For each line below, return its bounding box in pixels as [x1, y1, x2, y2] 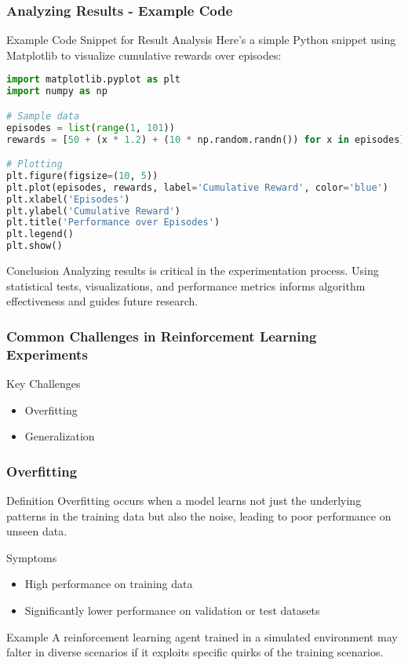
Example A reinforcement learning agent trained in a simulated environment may [6, 628, 398, 645]
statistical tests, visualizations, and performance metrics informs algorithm [6, 277, 366, 294]
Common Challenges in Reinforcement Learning [6, 326, 317, 345]
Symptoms [6, 549, 57, 565]
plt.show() [6, 240, 63, 252]
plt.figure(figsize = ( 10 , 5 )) [6, 170, 158, 181]
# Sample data [6, 110, 80, 122]
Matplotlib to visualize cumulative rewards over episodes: [6, 46, 282, 63]
